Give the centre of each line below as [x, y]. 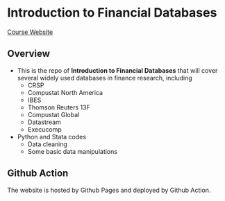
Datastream [44, 122]
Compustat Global [53, 114]
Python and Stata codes [52, 137]
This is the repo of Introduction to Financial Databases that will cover [117, 70]
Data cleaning [48, 144]
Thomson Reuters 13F [59, 107]
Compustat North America [65, 92]
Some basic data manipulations [73, 151]
